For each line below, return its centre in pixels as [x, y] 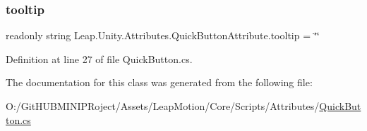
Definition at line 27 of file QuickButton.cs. [99, 58]
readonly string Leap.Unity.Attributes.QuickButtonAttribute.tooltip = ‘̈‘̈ [163, 35]
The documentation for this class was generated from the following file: [159, 82]
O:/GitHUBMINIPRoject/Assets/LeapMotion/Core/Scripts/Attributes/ [163, 106]
